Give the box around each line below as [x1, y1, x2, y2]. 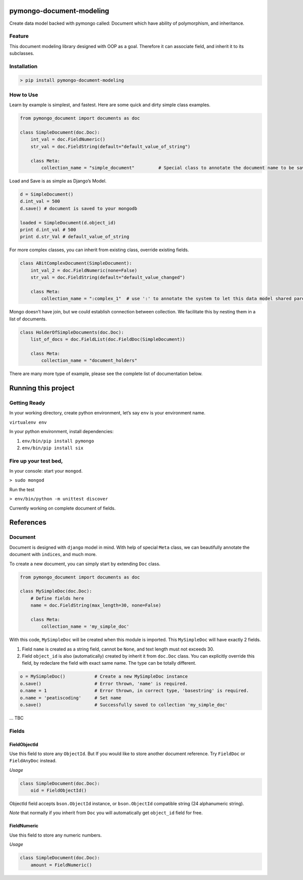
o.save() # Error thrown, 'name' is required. [20, 680, 188, 686]
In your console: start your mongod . [9, 468, 83, 474]
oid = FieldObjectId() [30, 788, 87, 794]
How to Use [9, 91, 38, 98]
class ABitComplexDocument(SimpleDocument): [20, 260, 132, 266]
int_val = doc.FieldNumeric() [30, 136, 106, 143]
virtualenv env [9, 420, 47, 425]
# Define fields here [30, 595, 84, 601]
